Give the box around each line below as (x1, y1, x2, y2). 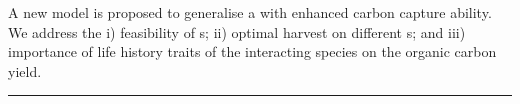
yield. (8, 60, 42, 81)
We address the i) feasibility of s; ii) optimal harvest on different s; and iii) (8, 21, 466, 42)
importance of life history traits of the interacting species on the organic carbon (8, 41, 497, 62)
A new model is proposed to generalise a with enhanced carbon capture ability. (8, 2, 492, 22)
